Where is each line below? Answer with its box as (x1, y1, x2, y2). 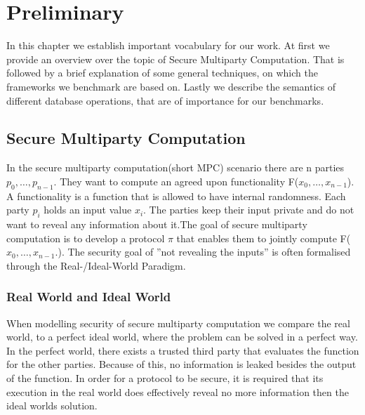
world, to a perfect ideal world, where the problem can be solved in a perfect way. (6, 329, 358, 344)
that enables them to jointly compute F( (176, 230, 351, 245)
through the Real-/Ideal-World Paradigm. (6, 258, 186, 272)
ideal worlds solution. (6, 398, 98, 413)
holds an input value (44, 202, 132, 217)
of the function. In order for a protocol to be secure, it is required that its (6, 371, 324, 386)
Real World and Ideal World (6, 288, 171, 305)
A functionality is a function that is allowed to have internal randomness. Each (6, 188, 346, 203)
